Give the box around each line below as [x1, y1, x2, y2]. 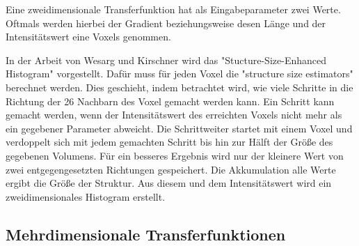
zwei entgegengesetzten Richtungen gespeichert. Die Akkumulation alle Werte [6, 162, 336, 176]
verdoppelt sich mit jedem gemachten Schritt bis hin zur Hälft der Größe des [6, 134, 333, 149]
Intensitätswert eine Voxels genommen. [6, 29, 171, 44]
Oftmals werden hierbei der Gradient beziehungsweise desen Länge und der [6, 15, 326, 30]
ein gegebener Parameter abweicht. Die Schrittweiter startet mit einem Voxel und [6, 121, 353, 135]
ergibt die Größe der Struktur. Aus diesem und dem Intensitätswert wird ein [6, 176, 332, 190]
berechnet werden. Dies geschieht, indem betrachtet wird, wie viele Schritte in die [6, 79, 353, 94]
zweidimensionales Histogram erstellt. [6, 189, 166, 203]
